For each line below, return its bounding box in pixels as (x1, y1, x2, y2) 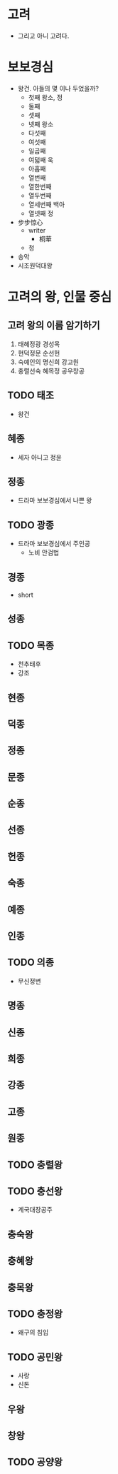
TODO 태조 (7, 390, 55, 402)
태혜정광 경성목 (17, 340, 60, 348)
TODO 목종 (7, 640, 55, 652)
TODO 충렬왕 (7, 1158, 63, 1171)
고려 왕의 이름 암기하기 (7, 319, 101, 332)
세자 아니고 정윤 (17, 453, 62, 461)
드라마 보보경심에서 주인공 (17, 540, 91, 548)
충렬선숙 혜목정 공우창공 (17, 366, 85, 375)
